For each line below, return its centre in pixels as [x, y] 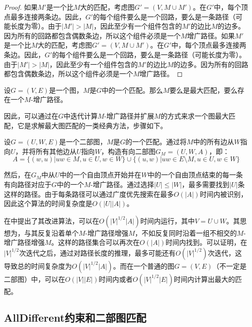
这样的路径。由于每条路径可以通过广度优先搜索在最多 [89, 194]
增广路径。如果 [211, 35]
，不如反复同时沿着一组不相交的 [186, 232]
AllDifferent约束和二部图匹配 [75, 317]
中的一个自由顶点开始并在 [100, 175]
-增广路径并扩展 [129, 115]
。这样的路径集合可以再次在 [95, 242]
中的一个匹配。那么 [132, 90]
